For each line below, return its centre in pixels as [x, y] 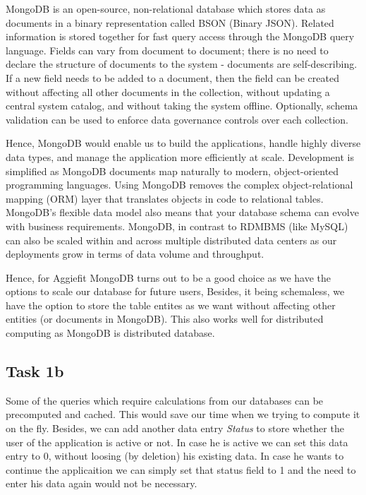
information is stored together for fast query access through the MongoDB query [180, 36]
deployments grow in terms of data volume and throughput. [135, 254]
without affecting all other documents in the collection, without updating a [168, 91]
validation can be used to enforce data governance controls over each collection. [177, 119]
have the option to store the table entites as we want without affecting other [171, 305]
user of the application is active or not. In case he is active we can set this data [177, 442]
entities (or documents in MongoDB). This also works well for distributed [165, 319]
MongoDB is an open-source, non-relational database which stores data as [166, 8]
